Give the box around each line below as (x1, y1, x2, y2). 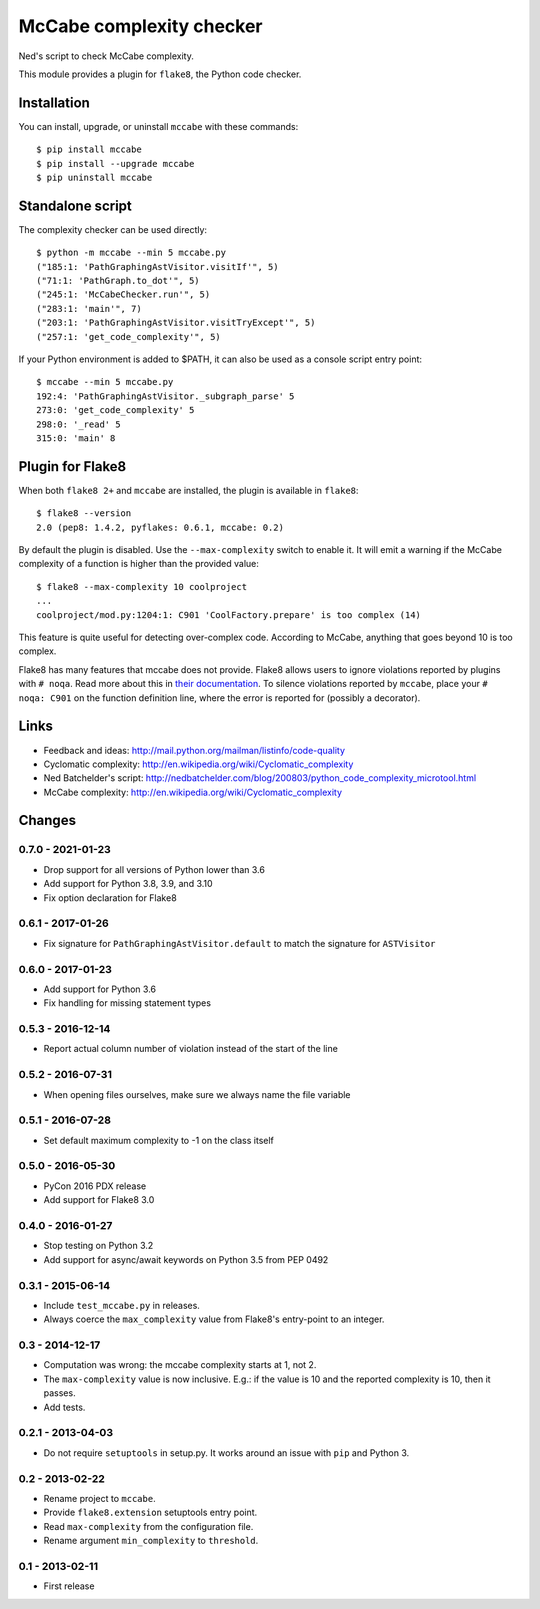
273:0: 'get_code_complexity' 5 (36, 405, 195, 416)
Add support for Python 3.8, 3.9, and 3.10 (43, 878, 214, 890)
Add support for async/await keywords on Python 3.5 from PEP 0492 (43, 1253, 329, 1265)
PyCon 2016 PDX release (43, 1180, 147, 1192)
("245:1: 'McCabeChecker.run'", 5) (36, 289, 211, 300)
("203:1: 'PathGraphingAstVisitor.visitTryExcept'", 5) (36, 317, 316, 329)
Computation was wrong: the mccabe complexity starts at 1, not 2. (43, 1359, 317, 1371)
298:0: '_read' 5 (36, 418, 121, 430)
